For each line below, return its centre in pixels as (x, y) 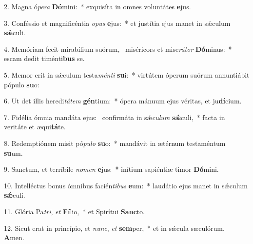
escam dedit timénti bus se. (44, 58)
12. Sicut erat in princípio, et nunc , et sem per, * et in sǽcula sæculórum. (114, 228)
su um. (13, 152)
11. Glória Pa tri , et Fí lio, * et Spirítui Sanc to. (74, 211)
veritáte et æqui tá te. (35, 127)
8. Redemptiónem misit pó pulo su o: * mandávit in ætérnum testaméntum (115, 143)
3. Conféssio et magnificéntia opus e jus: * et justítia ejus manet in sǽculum (117, 23)
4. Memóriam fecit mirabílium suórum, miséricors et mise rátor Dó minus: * (118, 49)
